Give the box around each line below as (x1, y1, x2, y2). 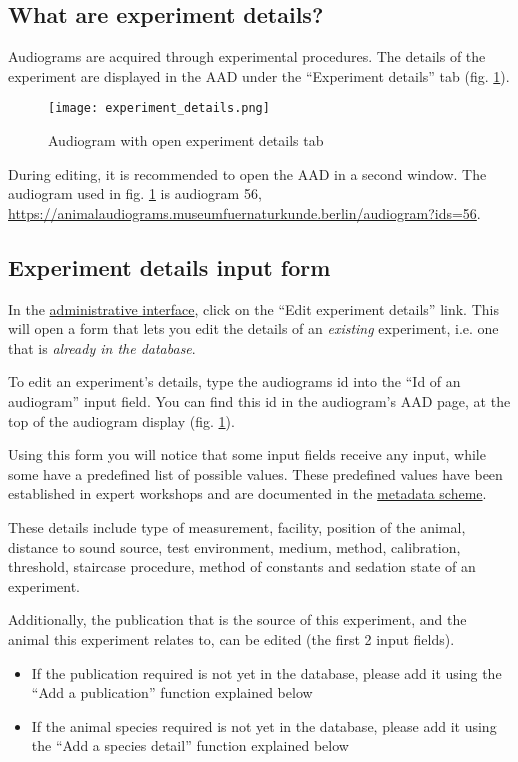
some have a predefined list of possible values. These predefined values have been (8, 463, 503, 484)
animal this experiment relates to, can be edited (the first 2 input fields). (8, 628, 455, 649)
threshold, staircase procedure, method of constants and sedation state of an (8, 556, 476, 577)
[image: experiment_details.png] (48, 101, 270, 116)
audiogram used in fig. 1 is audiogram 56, (8, 183, 262, 204)
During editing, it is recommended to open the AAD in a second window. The (8, 163, 487, 184)
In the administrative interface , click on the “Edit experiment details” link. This (8, 298, 499, 319)
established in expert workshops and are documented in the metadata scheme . (8, 483, 487, 504)
